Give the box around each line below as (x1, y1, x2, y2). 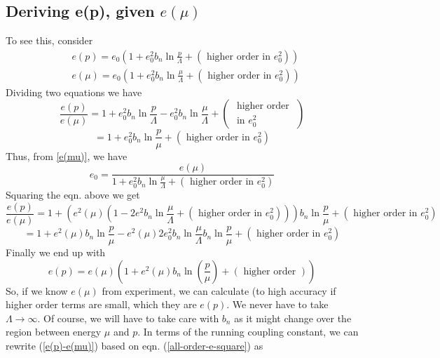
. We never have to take (226, 297, 329, 312)
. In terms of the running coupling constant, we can (137, 324, 359, 339)
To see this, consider (6, 33, 93, 48)
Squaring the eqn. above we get (6, 187, 140, 202)
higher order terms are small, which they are (6, 297, 197, 312)
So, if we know (6, 283, 68, 298)
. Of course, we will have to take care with (37, 310, 219, 325)
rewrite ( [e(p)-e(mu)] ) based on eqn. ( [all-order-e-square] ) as (6, 338, 263, 353)
